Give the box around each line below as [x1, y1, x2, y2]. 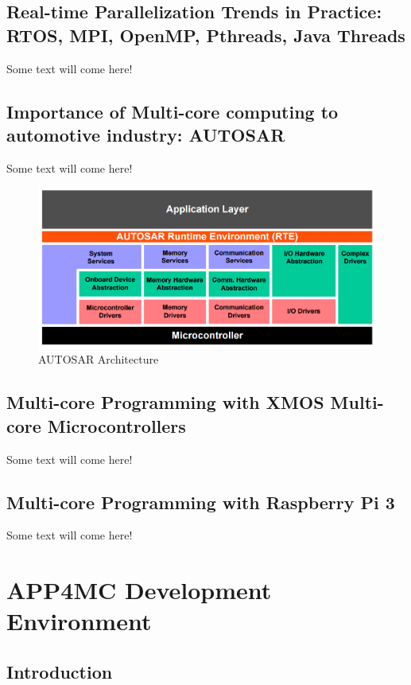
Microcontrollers [47, 413, 186, 438]
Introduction [6, 659, 113, 683]
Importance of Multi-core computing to [6, 99, 339, 123]
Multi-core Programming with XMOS [6, 390, 324, 415]
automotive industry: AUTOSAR [6, 122, 285, 146]
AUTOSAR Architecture [38, 351, 159, 368]
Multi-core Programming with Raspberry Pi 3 [6, 489, 395, 514]
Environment [6, 605, 152, 637]
